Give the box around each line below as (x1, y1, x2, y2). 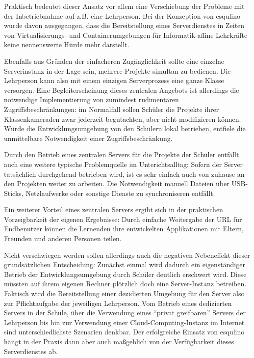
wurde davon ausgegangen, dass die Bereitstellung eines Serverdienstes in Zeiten (4, 20, 245, 30)
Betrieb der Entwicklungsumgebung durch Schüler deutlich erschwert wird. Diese (4, 269, 247, 279)
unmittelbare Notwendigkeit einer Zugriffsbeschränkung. (4, 133, 173, 143)
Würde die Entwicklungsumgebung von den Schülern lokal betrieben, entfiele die (4, 123, 246, 134)
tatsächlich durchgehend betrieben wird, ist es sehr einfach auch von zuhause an (4, 168, 245, 179)
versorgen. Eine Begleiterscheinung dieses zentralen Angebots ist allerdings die (4, 84, 239, 95)
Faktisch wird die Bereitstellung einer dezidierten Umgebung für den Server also (4, 288, 245, 299)
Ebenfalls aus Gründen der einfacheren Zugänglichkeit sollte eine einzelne (4, 55, 225, 66)
